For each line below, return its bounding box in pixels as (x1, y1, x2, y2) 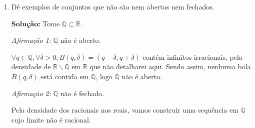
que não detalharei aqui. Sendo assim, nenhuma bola (89, 61, 251, 72)
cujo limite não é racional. (11, 114, 91, 125)
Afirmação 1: (11, 35, 51, 45)
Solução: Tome (11, 18, 60, 28)
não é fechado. (60, 88, 104, 98)
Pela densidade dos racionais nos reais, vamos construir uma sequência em (11, 105, 238, 115)
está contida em (40, 71, 89, 81)
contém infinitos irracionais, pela (142, 51, 242, 62)
